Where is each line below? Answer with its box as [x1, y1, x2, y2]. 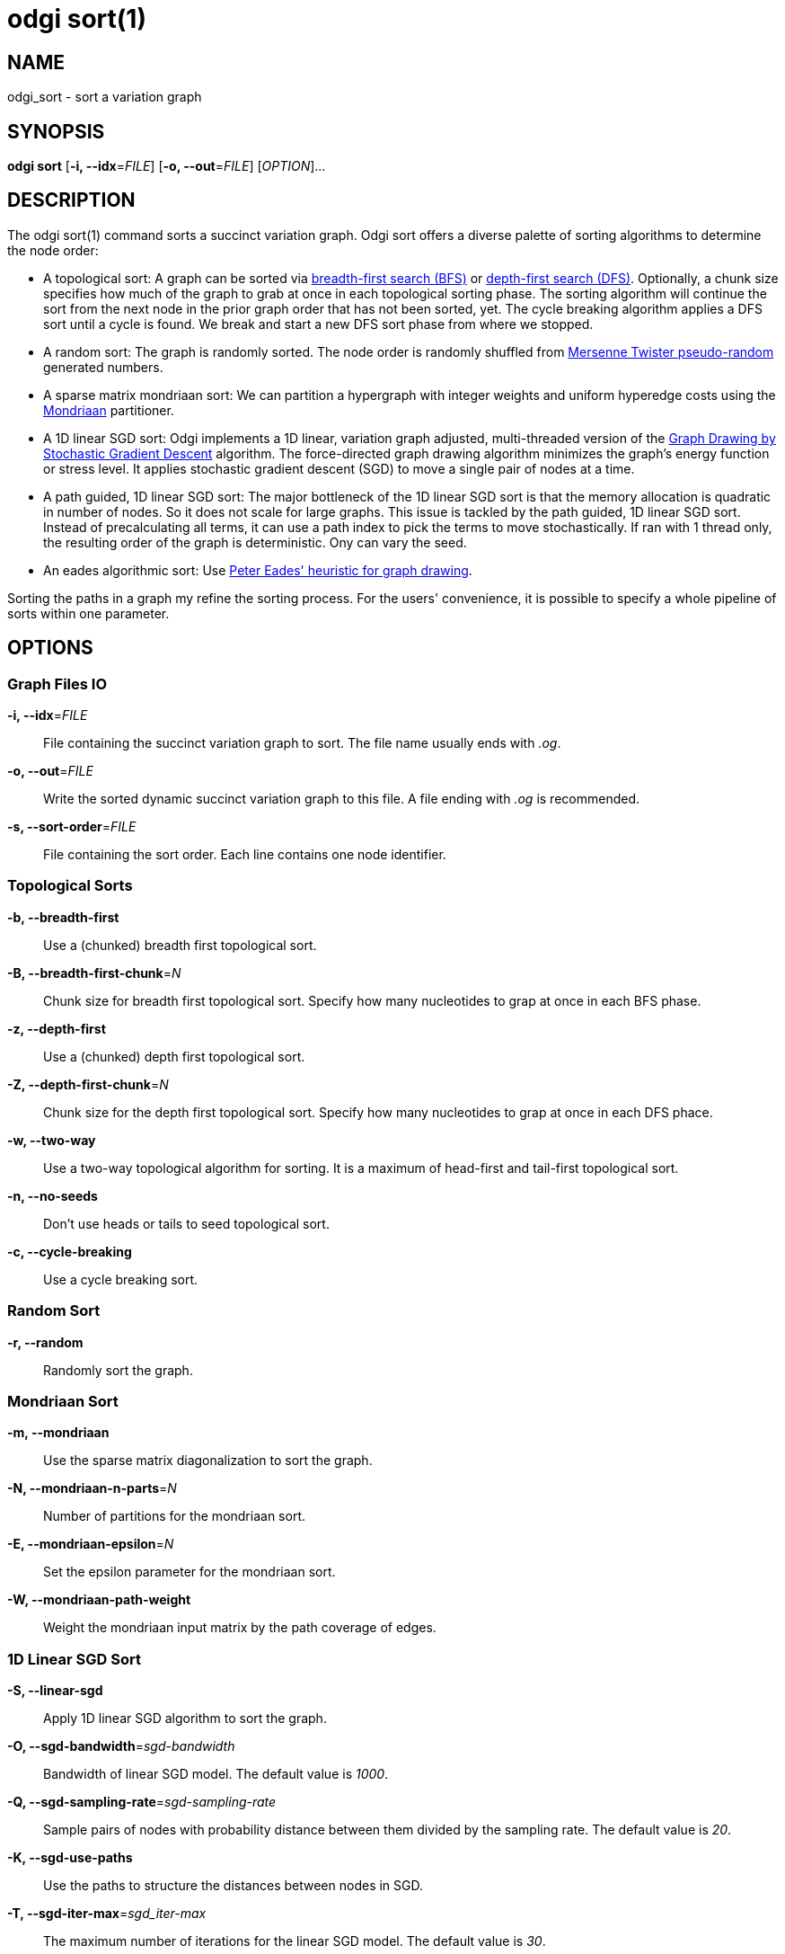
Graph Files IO [7, 674, 108, 693]
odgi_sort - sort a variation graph [7, 89, 202, 105]
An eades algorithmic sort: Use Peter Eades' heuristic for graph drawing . [43, 562, 472, 578]
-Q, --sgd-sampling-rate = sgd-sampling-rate [7, 1794, 277, 1810]
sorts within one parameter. [7, 605, 170, 621]
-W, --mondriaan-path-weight [7, 1592, 191, 1608]
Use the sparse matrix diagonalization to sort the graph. [43, 1452, 373, 1469]
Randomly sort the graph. [43, 1362, 193, 1378]
